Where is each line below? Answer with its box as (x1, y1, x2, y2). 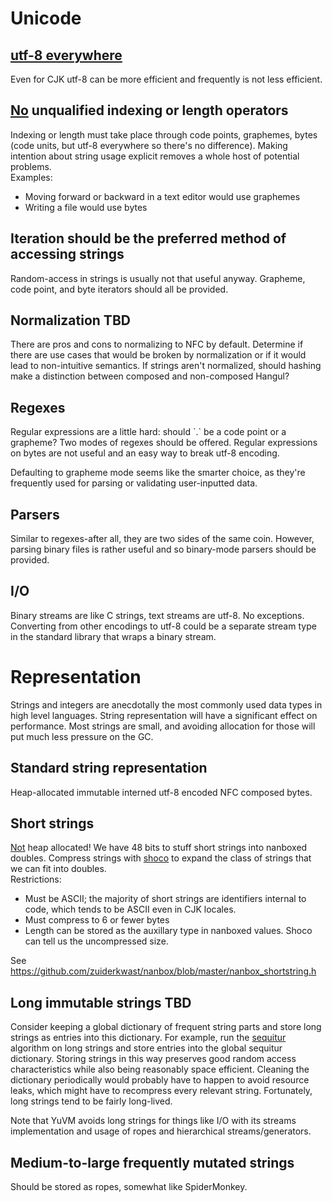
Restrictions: (10, 873, 62, 886)
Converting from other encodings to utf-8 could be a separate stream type (10, 620, 317, 632)
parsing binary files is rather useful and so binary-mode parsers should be (10, 543, 317, 556)
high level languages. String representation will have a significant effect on (10, 709, 318, 721)
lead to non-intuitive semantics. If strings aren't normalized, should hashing (10, 360, 322, 372)
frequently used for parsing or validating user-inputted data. (10, 477, 258, 489)
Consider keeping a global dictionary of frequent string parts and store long (10, 1021, 322, 1033)
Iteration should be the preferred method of (10, 230, 287, 247)
